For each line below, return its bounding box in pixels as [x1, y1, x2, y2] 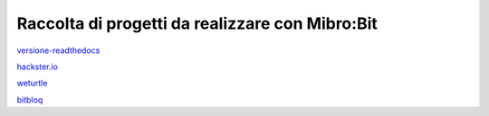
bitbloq [16, 94, 43, 105]
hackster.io [16, 61, 59, 72]
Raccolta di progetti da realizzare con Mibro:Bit [16, 13, 378, 33]
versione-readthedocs [16, 45, 101, 56]
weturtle [16, 77, 48, 89]
